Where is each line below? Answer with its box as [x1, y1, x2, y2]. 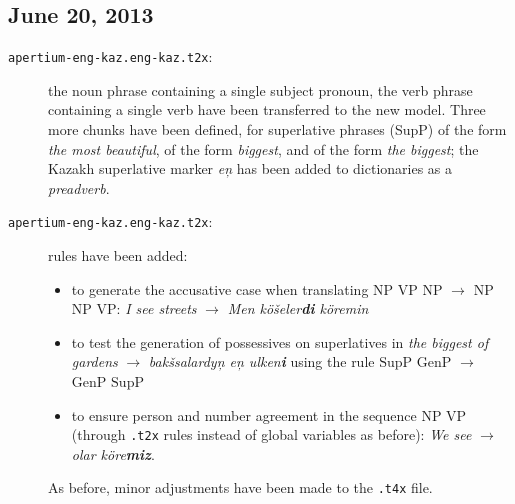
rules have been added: [48, 245, 188, 266]
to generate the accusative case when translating [71, 278, 369, 299]
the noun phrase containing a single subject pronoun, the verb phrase [48, 79, 473, 100]
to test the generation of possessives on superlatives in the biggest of [71, 331, 489, 352]
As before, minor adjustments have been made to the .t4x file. [48, 477, 433, 498]
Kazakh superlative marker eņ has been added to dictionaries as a [48, 158, 453, 179]
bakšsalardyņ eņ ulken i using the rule [148, 351, 375, 372]
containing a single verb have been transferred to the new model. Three [48, 99, 486, 120]
